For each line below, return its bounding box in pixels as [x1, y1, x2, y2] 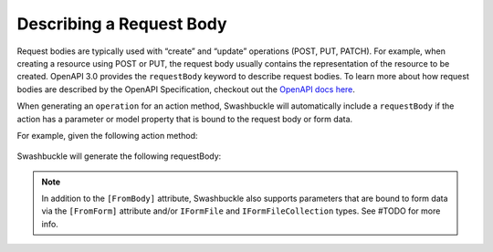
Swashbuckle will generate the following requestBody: [16, 151, 222, 162]
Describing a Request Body [16, 14, 227, 34]
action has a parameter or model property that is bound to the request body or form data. [16, 113, 353, 124]
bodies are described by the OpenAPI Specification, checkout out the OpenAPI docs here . [16, 83, 356, 95]
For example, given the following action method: [16, 130, 198, 141]
